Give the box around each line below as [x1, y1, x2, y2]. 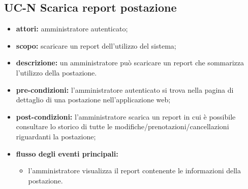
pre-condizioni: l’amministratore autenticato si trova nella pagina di [16, 84, 234, 95]
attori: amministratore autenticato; [16, 23, 128, 34]
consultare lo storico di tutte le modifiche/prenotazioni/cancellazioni [16, 121, 229, 132]
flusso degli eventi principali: [16, 148, 118, 159]
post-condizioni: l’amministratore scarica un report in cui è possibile [16, 111, 236, 122]
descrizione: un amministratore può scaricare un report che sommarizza [16, 57, 244, 68]
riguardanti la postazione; [16, 131, 96, 141]
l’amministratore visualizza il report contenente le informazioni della [28, 165, 241, 176]
